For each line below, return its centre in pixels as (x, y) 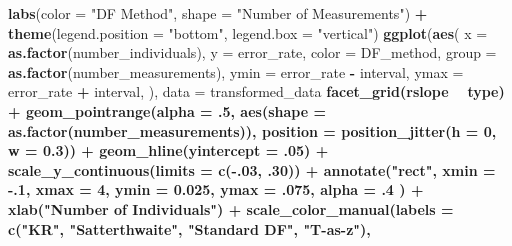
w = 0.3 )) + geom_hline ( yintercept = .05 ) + (168, 150)
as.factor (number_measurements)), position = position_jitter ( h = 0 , (252, 130)
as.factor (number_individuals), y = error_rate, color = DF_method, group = (252, 52)
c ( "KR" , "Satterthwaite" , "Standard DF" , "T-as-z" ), (189, 228)
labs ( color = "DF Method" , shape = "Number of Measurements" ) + (218, 13)
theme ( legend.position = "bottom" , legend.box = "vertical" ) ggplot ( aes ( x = (248, 32)
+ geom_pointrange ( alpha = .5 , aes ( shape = (167, 110)
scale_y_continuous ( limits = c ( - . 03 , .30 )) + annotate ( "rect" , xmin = (252, 169)
